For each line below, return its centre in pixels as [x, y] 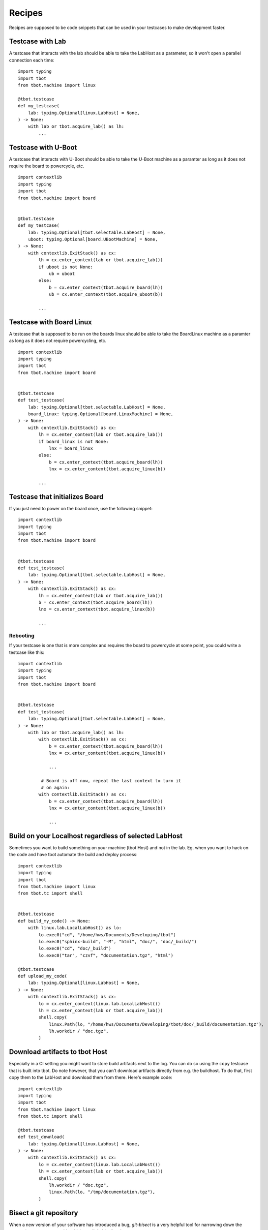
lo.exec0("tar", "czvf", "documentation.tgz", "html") [106, 955]
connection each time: [32, 60]
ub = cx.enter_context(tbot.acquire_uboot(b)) [106, 294]
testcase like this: [27, 652]
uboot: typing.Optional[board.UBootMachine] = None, [93, 239]
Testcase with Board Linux [50, 322]
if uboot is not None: [66, 267]
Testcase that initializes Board [56, 497]
